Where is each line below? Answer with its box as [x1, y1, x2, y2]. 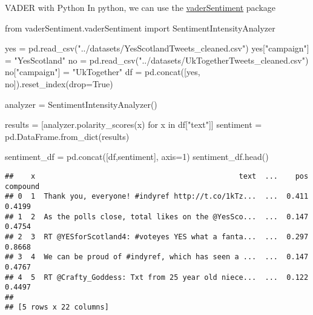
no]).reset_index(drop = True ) [5, 77, 113, 90]
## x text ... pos [5, 171, 309, 181]
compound [5, 182, 40, 191]
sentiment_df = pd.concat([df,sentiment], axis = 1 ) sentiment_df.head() [5, 150, 269, 163]
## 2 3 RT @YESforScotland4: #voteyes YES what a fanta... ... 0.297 [5, 232, 309, 241]
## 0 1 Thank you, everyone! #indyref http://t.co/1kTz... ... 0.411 [5, 192, 309, 201]
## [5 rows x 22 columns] [5, 303, 109, 312]
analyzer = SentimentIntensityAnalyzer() [5, 98, 157, 110]
